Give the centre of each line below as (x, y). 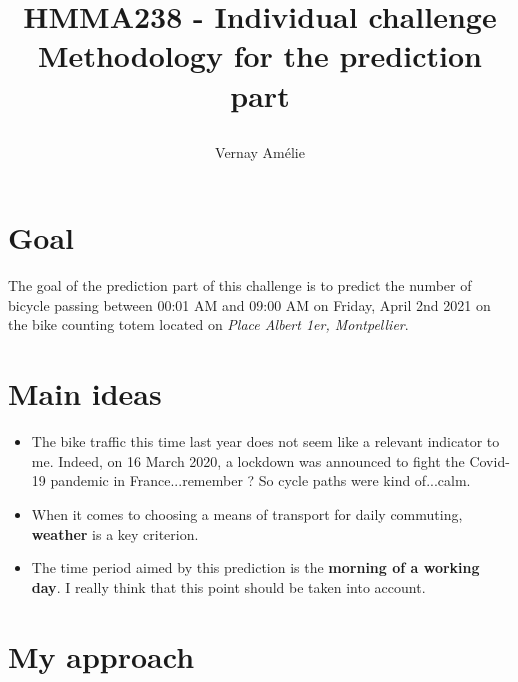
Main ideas (85, 393)
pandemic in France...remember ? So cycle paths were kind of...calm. (260, 480)
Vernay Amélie (260, 151)
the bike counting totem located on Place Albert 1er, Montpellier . (208, 324)
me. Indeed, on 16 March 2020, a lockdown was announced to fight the (248, 460)
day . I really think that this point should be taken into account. (228, 586)
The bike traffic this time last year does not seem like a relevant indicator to (265, 441)
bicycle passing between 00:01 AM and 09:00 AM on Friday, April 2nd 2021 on (249, 304)
